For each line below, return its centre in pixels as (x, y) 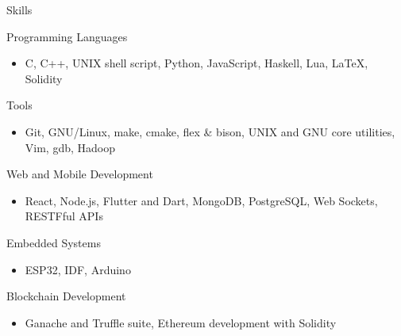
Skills (19, 10)
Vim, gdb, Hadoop (70, 147)
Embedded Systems (54, 242)
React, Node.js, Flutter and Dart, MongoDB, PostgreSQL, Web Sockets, (201, 200)
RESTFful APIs (64, 216)
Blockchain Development (66, 296)
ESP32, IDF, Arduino (78, 269)
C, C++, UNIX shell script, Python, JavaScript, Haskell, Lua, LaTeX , (197, 63)
